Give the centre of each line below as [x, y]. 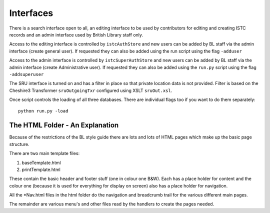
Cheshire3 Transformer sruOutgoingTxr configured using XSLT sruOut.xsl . [91, 90]
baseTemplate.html [41, 162]
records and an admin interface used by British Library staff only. [76, 34]
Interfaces [31, 13]
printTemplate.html [41, 169]
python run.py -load [43, 111]
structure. [19, 144]
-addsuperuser [26, 74]
